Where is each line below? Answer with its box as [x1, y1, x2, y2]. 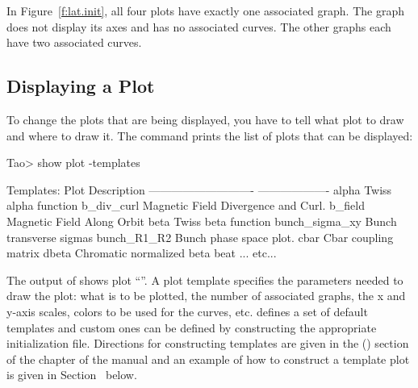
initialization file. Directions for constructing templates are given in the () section [6, 335, 409, 352]
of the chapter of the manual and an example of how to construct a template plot [6, 350, 410, 367]
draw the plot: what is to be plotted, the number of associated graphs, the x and [6, 287, 406, 304]
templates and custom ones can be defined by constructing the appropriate [6, 319, 377, 336]
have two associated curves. [6, 34, 142, 51]
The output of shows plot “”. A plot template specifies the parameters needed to [6, 271, 403, 288]
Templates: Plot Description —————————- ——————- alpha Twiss [6, 181, 392, 198]
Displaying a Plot [6, 73, 155, 98]
